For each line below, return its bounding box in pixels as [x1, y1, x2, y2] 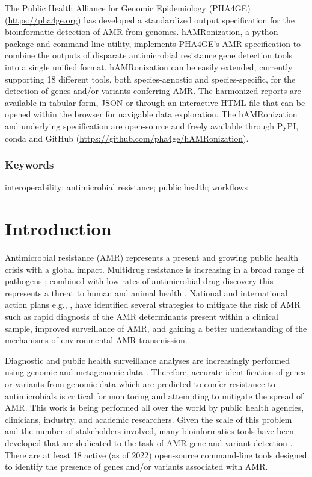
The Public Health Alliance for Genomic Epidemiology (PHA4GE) [5, 2, 251, 14]
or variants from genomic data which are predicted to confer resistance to [5, 378, 275, 390]
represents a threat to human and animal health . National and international [5, 286, 288, 299]
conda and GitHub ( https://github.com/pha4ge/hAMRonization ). [5, 131, 249, 144]
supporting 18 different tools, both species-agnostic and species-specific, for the [5, 72, 296, 85]
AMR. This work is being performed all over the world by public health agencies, [5, 401, 304, 414]
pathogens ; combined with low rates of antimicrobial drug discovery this [5, 275, 274, 287]
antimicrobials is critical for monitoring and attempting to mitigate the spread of [5, 389, 304, 402]
